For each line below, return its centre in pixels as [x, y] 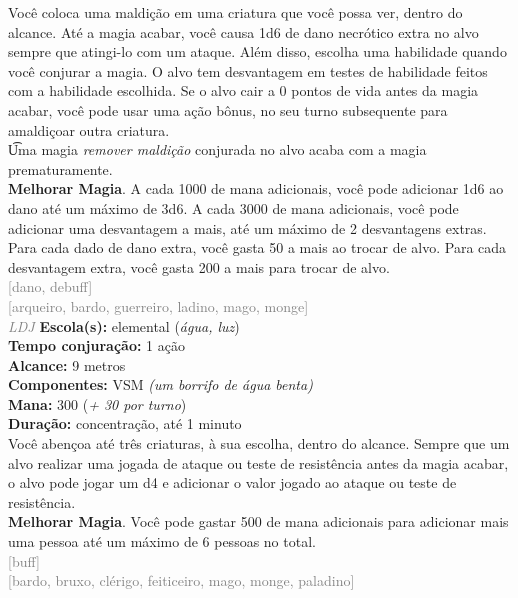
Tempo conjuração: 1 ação [96, 345]
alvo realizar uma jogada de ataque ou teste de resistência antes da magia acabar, [258, 462]
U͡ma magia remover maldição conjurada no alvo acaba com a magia [217, 149]
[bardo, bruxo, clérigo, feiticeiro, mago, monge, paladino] [181, 580]
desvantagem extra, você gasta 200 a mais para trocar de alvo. [199, 266]
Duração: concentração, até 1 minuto [125, 423]
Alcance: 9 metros [67, 364]
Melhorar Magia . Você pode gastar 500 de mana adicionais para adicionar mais [258, 521]
